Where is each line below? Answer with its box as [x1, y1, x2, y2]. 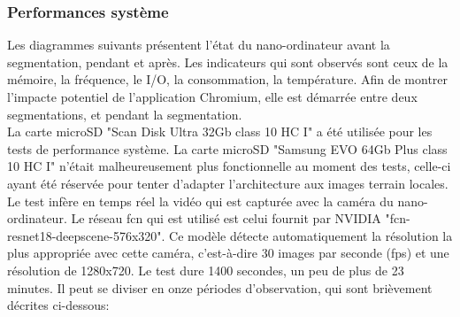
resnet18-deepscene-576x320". [7, 226, 165, 244]
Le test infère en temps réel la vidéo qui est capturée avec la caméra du [7, 191, 394, 210]
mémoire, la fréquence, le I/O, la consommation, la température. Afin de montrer [7, 70, 448, 89]
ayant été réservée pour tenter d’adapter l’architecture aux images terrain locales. [7, 174, 448, 192]
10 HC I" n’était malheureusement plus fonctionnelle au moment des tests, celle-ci [7, 157, 451, 175]
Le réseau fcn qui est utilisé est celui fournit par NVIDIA [71, 209, 381, 228]
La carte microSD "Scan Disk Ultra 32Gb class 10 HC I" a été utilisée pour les [7, 122, 433, 141]
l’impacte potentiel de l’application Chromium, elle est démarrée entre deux [7, 88, 418, 105]
